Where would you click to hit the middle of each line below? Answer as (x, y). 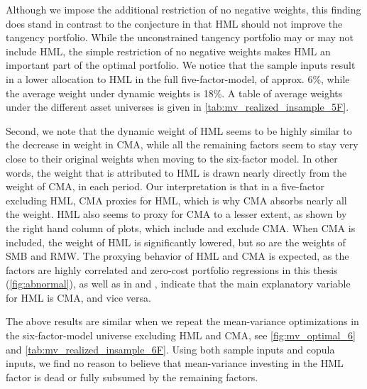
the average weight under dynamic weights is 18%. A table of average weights (174, 93)
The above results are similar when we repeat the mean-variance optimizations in (182, 321)
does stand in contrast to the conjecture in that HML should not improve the (174, 23)
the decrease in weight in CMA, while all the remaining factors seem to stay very (182, 144)
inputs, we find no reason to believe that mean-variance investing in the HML (175, 363)
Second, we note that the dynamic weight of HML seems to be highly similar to (179, 130)
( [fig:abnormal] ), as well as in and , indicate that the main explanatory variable (178, 284)
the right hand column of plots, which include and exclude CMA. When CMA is (181, 228)
